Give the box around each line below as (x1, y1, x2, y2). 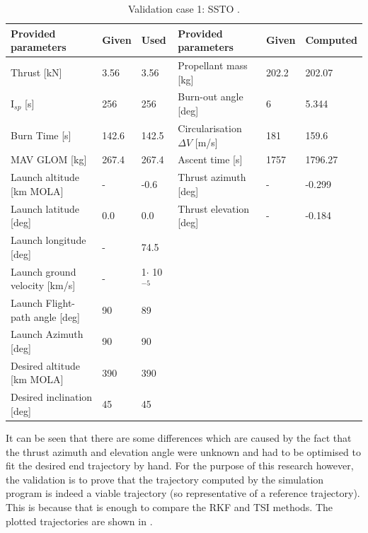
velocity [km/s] (11, 278, 76, 293)
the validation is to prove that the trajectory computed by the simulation (6, 471, 324, 486)
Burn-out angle (178, 89, 243, 104)
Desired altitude (11, 358, 80, 373)
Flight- (45, 295, 76, 310)
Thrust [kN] (11, 64, 62, 79)
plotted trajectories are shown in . (6, 513, 153, 528)
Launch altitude (11, 170, 80, 184)
